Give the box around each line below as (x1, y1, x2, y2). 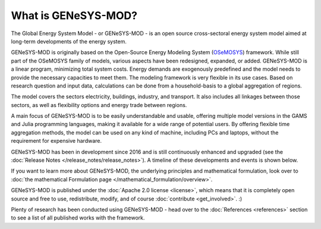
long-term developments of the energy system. (11, 37, 127, 45)
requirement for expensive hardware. (11, 137, 102, 145)
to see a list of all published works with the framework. (11, 214, 145, 221)
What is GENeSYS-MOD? (11, 9, 138, 22)
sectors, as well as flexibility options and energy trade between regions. (11, 101, 187, 108)
